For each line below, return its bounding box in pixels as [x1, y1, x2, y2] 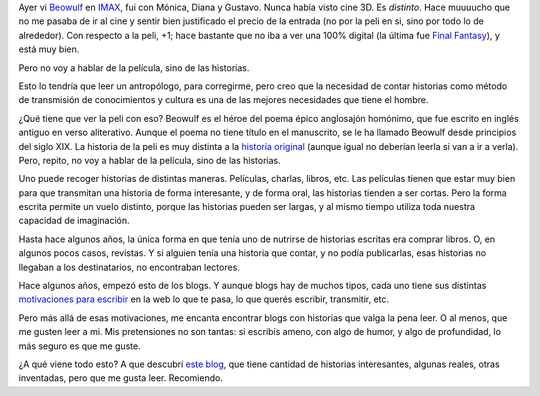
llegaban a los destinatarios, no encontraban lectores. [18, 261, 240, 273]
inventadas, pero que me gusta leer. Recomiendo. [18, 372, 224, 384]
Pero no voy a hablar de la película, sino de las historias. [18, 61, 250, 74]
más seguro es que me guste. [18, 340, 141, 352]
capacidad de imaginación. [18, 215, 130, 227]
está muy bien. [18, 43, 80, 55]
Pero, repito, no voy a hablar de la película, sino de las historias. [18, 154, 281, 166]
